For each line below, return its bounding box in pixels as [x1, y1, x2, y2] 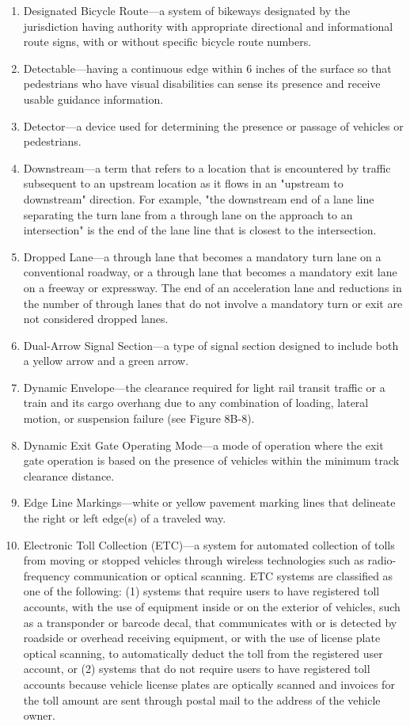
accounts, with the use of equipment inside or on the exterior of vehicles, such [23, 599, 401, 614]
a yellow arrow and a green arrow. [23, 352, 189, 369]
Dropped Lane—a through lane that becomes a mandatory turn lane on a [23, 248, 382, 264]
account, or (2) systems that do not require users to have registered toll [23, 660, 370, 677]
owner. [23, 707, 55, 724]
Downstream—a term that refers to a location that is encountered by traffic [23, 159, 391, 176]
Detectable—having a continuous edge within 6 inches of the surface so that [23, 59, 392, 76]
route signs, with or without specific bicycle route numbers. [23, 33, 312, 50]
